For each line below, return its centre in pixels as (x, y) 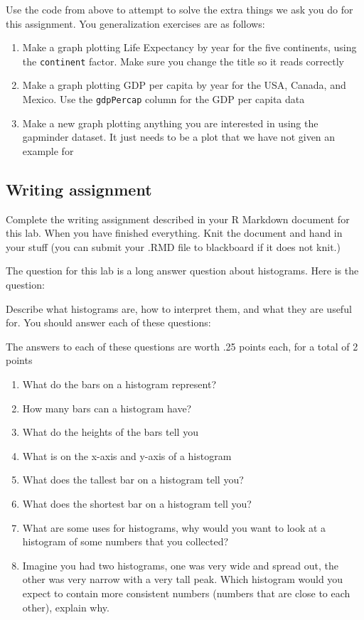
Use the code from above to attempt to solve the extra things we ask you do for (180, 9)
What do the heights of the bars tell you (110, 432)
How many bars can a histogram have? (107, 408)
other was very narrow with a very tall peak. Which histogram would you (183, 579)
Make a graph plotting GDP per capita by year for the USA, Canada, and (184, 85)
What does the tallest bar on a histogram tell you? (133, 480)
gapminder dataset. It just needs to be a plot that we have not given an (179, 137)
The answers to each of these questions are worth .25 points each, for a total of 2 (182, 346)
